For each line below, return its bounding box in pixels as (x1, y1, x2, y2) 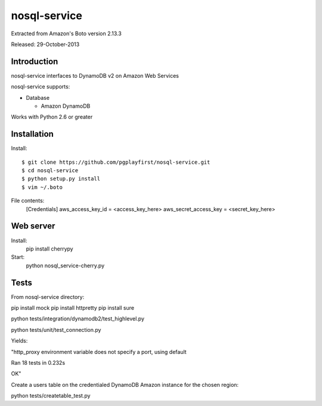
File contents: (11, 197, 45, 204)
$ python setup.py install (21, 175, 101, 182)
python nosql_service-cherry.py (26, 262, 105, 269)
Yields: (11, 337, 28, 344)
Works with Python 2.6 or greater (11, 114, 93, 121)
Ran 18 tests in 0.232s (11, 359, 66, 366)
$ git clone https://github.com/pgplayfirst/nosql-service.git (21, 158, 210, 166)
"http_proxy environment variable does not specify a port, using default (11, 348, 187, 355)
